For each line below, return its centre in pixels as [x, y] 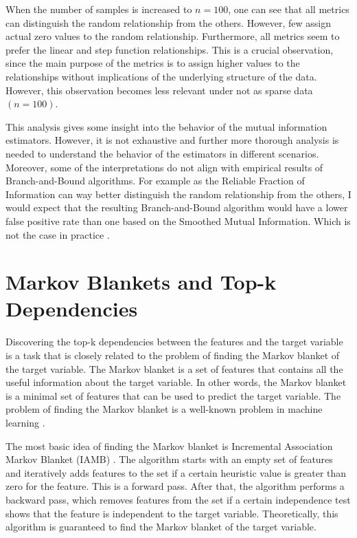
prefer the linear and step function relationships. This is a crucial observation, [170, 49]
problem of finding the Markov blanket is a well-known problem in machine [164, 409]
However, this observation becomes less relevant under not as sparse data [159, 90]
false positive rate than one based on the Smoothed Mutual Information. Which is [178, 220]
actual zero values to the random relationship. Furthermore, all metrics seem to [173, 36]
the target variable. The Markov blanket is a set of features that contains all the [174, 368]
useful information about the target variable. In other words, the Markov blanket [176, 382]
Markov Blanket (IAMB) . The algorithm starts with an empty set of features [169, 459]
